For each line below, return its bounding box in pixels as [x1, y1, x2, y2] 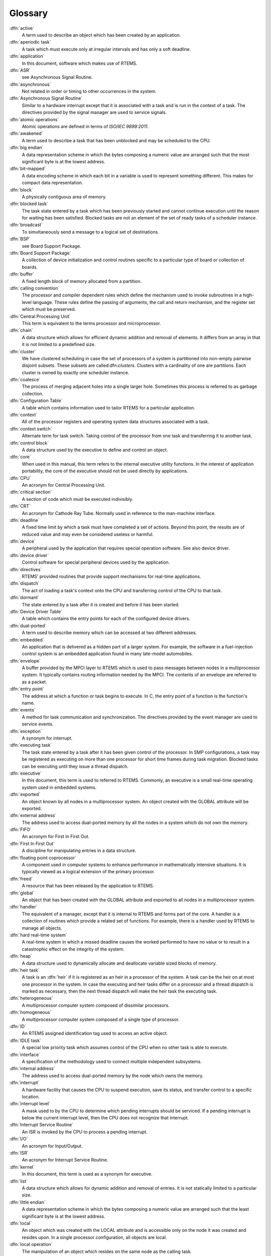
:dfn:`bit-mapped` [9, 166, 46, 172]
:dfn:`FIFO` [9, 826, 32, 832]
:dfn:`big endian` [9, 145, 44, 151]
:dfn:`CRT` [9, 503, 31, 509]
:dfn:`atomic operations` [9, 116, 59, 123]
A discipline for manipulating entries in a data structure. [22, 848, 137, 854]
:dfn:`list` [9, 1178, 28, 1184]
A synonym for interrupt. [22, 735, 73, 741]
